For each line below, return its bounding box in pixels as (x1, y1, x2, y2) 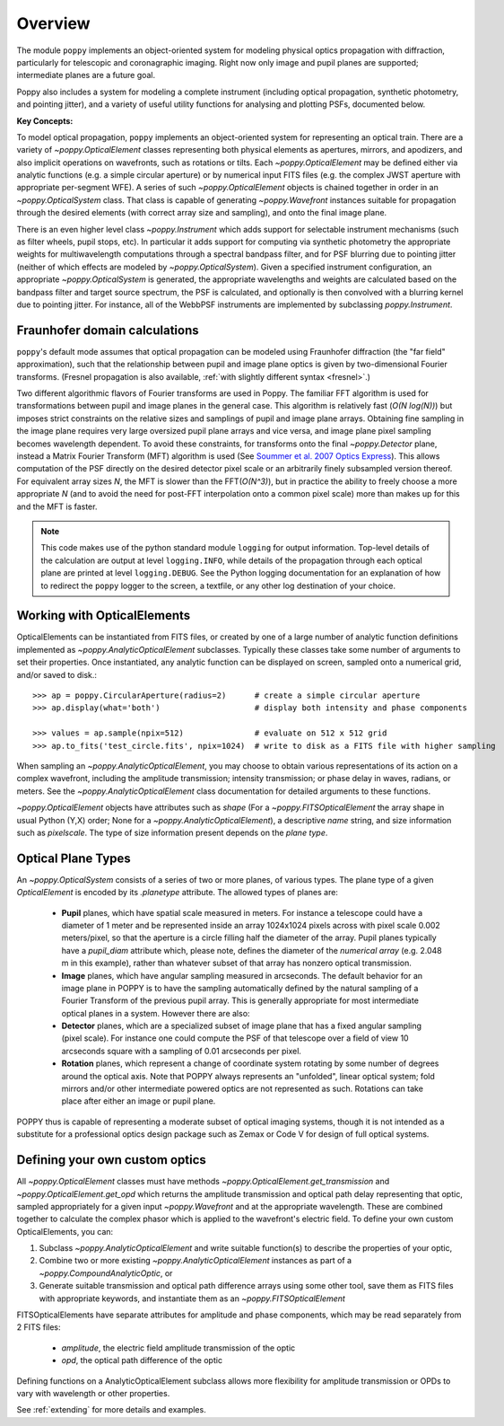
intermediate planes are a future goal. (16, 70, 156, 81)
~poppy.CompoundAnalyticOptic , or (39, 1267, 173, 1279)
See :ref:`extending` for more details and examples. (16, 1404, 206, 1415)
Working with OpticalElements (16, 608, 191, 623)
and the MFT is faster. (16, 501, 98, 512)
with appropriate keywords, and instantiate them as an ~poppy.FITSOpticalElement (39, 1293, 345, 1304)
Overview (16, 13, 91, 33)
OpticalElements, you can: (16, 1226, 114, 1237)
